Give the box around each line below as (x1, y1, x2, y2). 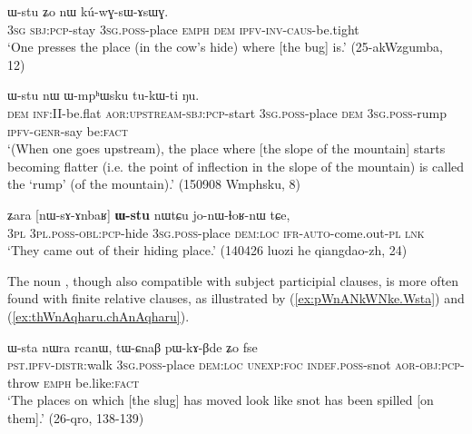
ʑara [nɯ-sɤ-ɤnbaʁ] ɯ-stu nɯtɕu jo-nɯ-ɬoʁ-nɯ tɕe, (7, 204, 290, 223)
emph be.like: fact (44, 372, 140, 391)
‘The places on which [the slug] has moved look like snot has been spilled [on (7, 390, 434, 409)
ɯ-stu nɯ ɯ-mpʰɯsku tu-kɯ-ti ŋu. (7, 85, 200, 104)
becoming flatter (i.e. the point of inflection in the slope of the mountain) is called (7, 156, 465, 175)
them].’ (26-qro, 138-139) (7, 408, 144, 427)
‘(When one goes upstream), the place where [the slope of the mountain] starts (7, 139, 446, 158)
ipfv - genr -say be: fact (7, 121, 128, 140)
